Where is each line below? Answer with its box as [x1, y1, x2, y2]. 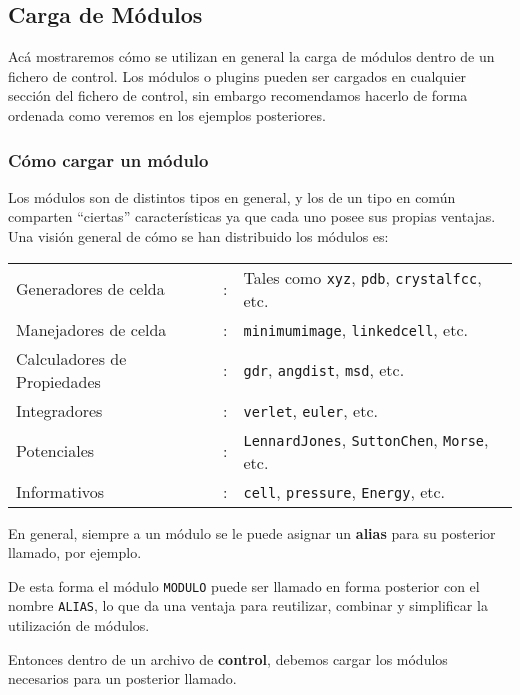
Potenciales [16, 439, 95, 463]
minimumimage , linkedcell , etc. [243, 317, 468, 341]
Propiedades [16, 369, 101, 393]
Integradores [16, 398, 103, 422]
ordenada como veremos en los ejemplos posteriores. [8, 104, 326, 125]
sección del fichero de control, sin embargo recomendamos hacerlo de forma [8, 85, 468, 106]
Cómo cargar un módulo [8, 147, 209, 172]
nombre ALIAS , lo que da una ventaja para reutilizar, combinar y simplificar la [8, 595, 488, 616]
